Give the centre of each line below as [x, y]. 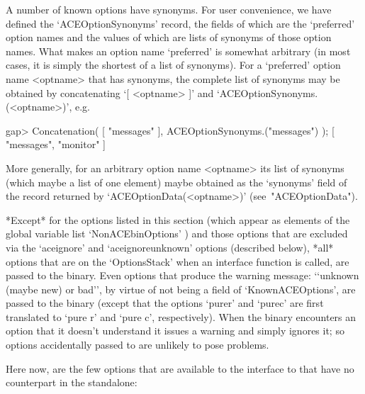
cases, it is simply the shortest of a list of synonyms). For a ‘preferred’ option [173, 65]
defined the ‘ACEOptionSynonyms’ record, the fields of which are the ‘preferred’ [180, 23]
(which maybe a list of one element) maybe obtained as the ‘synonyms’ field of [176, 182]
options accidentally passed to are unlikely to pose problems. [137, 345]
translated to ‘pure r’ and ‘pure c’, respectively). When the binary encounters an [181, 316]
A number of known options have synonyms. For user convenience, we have [169, 9]
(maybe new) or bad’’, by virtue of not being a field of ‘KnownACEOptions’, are [181, 289]
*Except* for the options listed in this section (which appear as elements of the [178, 219]
